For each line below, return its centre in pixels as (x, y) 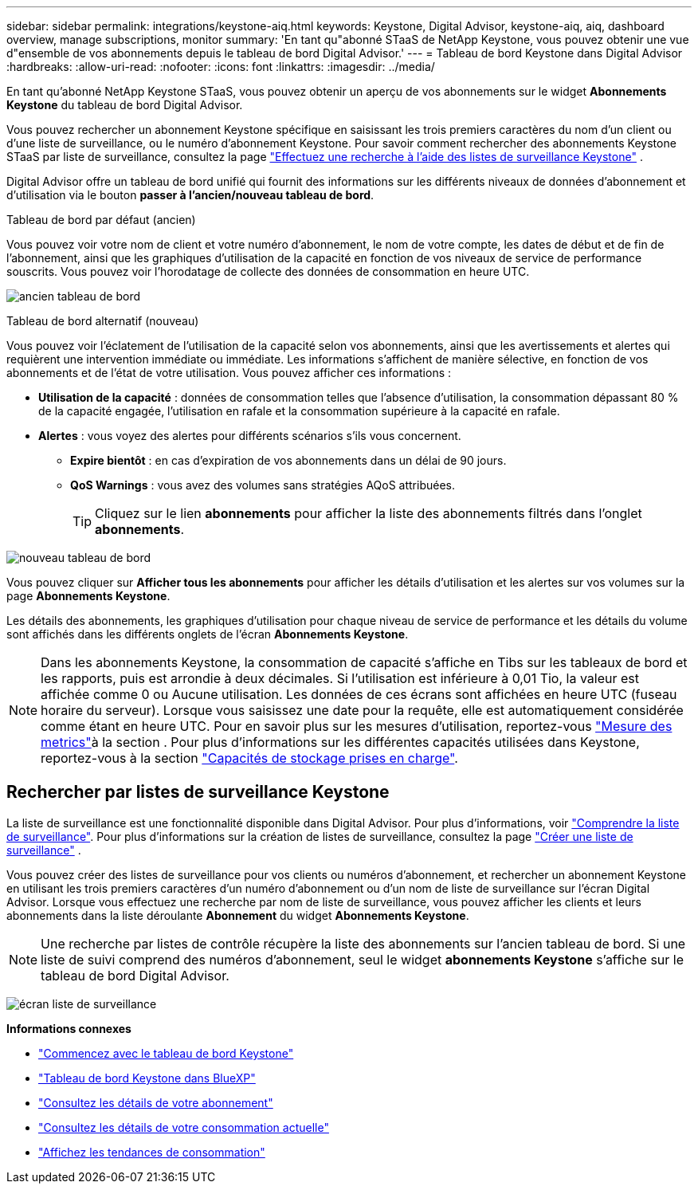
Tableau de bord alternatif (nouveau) (103, 321)
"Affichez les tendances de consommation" (152, 1152)
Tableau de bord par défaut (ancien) (101, 220)
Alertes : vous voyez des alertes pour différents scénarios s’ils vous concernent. (250, 436)
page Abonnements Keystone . (88, 596)
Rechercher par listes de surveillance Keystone (198, 792)
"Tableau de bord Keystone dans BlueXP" (147, 1078)
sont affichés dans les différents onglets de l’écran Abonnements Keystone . (208, 634)
